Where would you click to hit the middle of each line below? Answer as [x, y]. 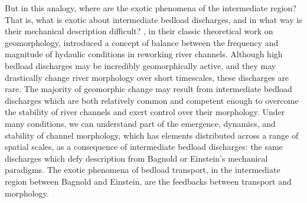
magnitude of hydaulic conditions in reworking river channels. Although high [144, 54]
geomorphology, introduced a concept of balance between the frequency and [142, 42]
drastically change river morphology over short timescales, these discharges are [147, 77]
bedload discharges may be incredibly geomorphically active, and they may [141, 65]
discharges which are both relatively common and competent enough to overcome [152, 100]
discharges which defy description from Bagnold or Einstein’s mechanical [136, 158]
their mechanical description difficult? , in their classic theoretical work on [139, 31]
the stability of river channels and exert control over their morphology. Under [145, 112]
